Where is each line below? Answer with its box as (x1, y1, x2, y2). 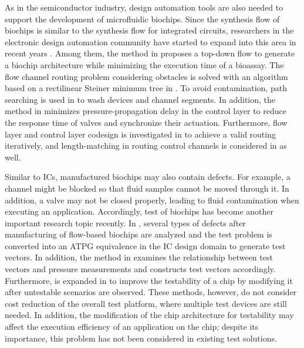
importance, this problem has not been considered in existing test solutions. (5, 332, 277, 344)
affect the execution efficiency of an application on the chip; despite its (5, 320, 259, 333)
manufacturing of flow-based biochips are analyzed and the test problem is (5, 228, 272, 240)
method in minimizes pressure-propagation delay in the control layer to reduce (5, 105, 286, 117)
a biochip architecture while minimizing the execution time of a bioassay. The (5, 58, 284, 71)
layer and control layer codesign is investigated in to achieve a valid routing (5, 128, 276, 140)
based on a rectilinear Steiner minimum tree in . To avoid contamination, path (5, 82, 287, 94)
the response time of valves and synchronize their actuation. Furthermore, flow (5, 116, 288, 128)
